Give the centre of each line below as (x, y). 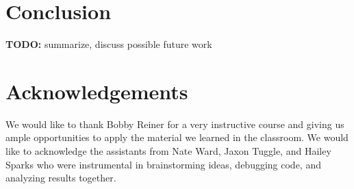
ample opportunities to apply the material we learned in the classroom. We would (177, 137)
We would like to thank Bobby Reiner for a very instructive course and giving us (175, 124)
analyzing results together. (61, 178)
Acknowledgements (97, 91)
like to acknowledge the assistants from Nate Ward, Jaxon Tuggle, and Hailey (168, 151)
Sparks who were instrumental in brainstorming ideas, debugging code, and (163, 164)
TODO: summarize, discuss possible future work (109, 44)
